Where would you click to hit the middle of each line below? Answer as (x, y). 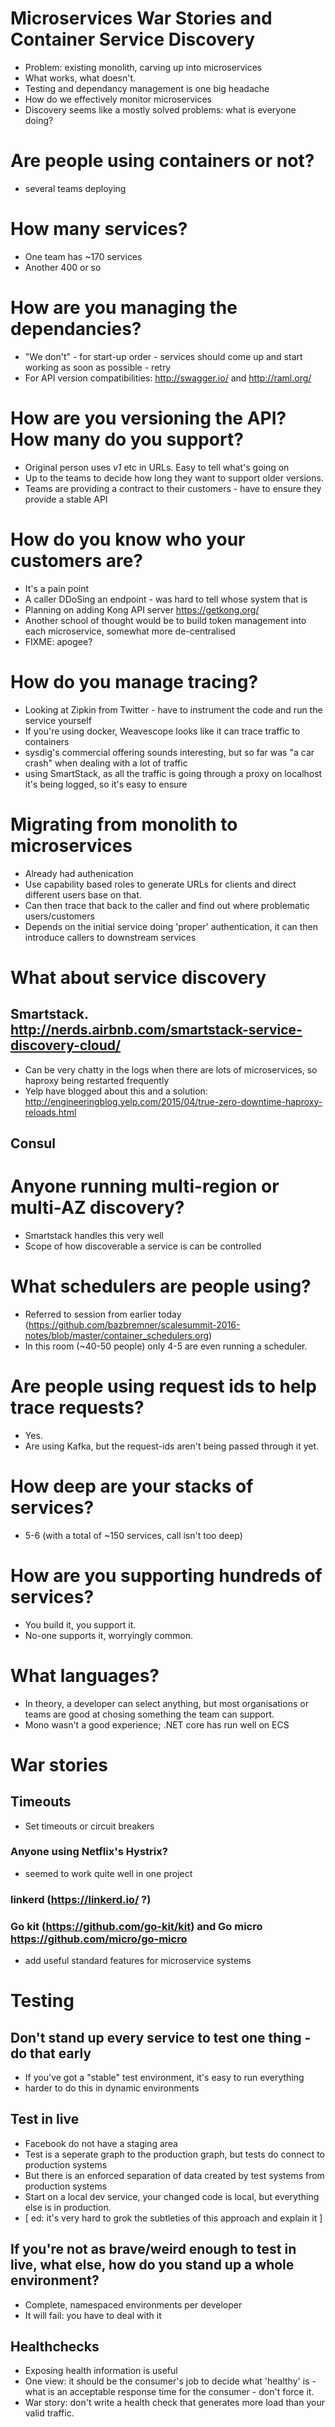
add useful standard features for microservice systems (138, 1961)
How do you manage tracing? (134, 681)
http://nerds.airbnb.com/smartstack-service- (156, 1030)
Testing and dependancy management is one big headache (147, 88)
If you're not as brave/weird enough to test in (153, 2249)
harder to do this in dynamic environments (112, 2088)
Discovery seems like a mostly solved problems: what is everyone (160, 109)
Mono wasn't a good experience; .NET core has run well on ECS (157, 1724)
